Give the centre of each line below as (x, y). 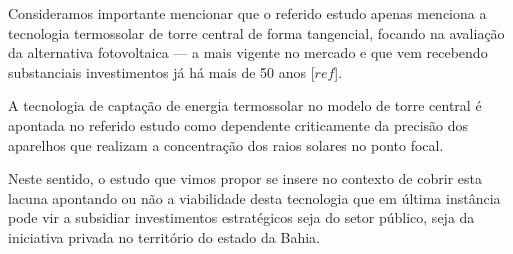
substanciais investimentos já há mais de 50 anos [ (161, 71)
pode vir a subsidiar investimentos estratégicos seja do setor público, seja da (241, 217)
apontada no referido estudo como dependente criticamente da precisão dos (238, 124)
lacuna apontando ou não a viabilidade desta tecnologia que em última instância (254, 197)
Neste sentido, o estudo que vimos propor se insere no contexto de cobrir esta (245, 178)
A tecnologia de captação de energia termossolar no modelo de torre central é (245, 105)
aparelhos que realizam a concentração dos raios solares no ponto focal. (226, 144)
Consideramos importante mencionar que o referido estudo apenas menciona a (247, 13)
